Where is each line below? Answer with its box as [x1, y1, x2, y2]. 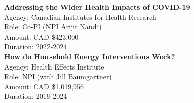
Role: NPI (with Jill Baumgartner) [4, 71, 112, 82]
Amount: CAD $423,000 [4, 31, 79, 42]
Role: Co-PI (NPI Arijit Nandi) [4, 21, 102, 32]
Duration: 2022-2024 [4, 41, 67, 52]
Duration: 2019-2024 [4, 91, 67, 101]
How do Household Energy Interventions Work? [4, 51, 175, 61]
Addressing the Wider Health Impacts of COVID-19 [4, 2, 190, 12]
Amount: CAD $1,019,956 [4, 81, 84, 91]
